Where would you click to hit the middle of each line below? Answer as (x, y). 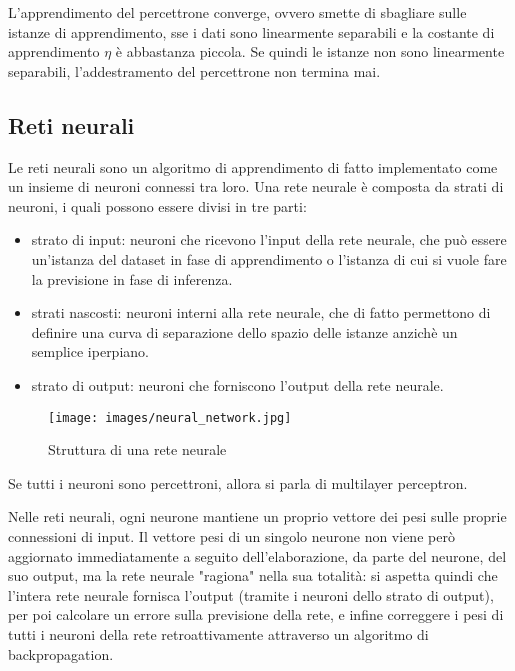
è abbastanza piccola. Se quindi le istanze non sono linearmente (310, 51)
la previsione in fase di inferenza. (132, 278)
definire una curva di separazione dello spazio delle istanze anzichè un (244, 331)
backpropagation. (61, 653)
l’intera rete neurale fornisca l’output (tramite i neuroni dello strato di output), (251, 594)
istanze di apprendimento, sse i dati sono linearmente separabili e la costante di (251, 31)
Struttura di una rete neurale (137, 449)
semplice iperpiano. (90, 351)
